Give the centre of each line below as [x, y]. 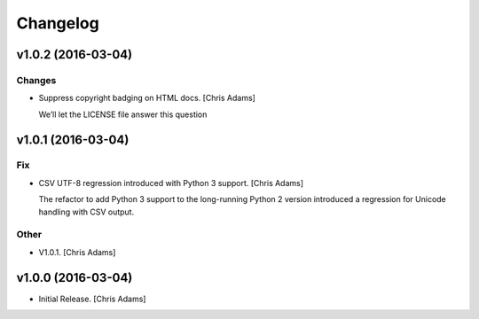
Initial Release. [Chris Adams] [92, 299]
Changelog [58, 23]
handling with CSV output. [86, 212]
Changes [36, 80]
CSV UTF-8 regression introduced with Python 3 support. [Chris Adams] [171, 183]
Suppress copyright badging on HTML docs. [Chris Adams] [147, 98]
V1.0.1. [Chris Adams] [77, 252]
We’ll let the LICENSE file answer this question [123, 114]
